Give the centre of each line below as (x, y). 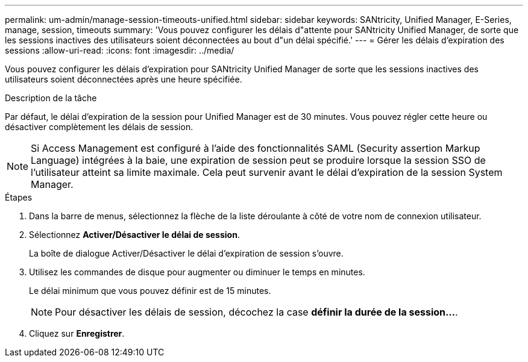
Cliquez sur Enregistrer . (77, 333)
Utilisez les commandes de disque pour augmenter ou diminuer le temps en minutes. (197, 272)
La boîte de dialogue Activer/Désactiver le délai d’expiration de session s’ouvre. (186, 253)
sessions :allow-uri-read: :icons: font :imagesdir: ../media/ (120, 50)
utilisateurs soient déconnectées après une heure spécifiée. (124, 79)
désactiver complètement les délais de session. (99, 127)
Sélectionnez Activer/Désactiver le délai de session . (134, 235)
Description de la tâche (51, 98)
